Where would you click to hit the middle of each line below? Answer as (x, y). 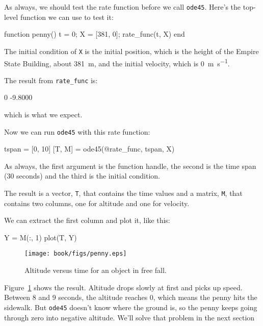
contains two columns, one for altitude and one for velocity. (97, 203)
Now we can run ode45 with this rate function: (77, 131)
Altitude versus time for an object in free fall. (96, 270)
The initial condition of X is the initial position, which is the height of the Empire (131, 51)
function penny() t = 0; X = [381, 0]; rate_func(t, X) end (95, 34)
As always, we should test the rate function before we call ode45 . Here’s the (123, 7)
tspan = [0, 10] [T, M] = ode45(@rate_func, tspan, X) (89, 149)
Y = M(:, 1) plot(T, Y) (41, 237)
